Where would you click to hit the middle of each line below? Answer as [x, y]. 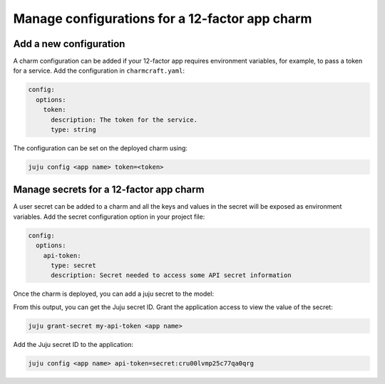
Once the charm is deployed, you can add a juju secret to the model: [113, 294]
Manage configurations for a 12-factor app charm [163, 19]
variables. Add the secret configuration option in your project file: [109, 217]
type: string [73, 129]
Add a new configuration [69, 44]
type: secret [73, 266]
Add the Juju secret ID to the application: [73, 344]
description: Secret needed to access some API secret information [171, 275]
